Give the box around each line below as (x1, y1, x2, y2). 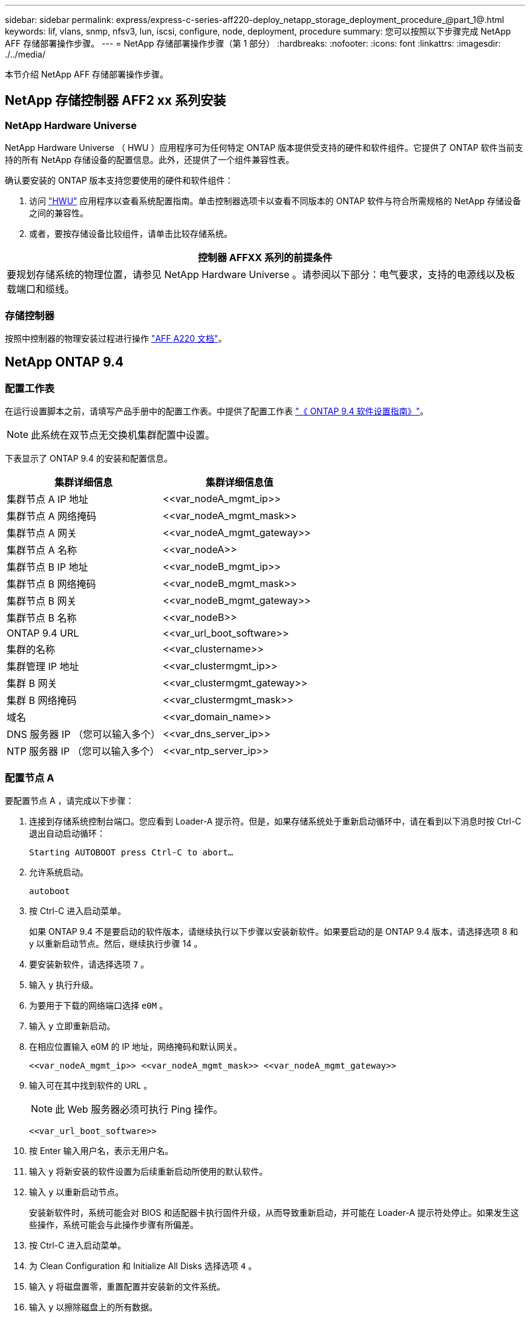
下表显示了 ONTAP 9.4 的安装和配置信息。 (5, 453, 172, 464)
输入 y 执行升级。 (29, 979, 99, 990)
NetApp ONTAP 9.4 (5, 354, 124, 370)
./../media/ (5, 49, 45, 59)
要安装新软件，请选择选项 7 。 (29, 958, 149, 969)
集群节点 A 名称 (7, 544, 77, 557)
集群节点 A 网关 (7, 527, 77, 540)
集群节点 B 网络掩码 (7, 578, 96, 591)
